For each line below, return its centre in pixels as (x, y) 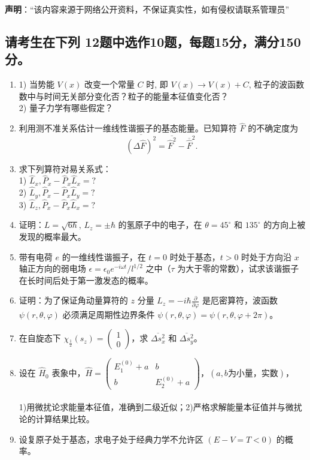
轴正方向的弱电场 (52, 268)
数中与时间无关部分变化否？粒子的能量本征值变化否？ (124, 96)
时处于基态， (195, 256)
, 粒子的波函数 (276, 84)
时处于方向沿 (267, 256)
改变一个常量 (109, 84)
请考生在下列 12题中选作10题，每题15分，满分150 (153, 41)
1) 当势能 (37, 84)
